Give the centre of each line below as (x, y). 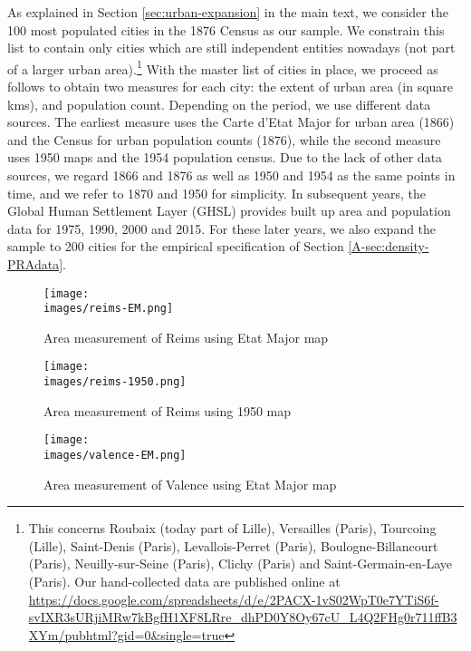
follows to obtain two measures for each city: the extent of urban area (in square (231, 87)
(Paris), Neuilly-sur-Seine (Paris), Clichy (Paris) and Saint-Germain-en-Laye (240, 564)
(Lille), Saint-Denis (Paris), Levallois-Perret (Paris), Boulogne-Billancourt (233, 545)
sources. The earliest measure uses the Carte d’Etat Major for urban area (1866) (231, 122)
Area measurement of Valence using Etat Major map (190, 484)
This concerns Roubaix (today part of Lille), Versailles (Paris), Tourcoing (232, 528)
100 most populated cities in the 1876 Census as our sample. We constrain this (226, 29)
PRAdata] (35, 263)
